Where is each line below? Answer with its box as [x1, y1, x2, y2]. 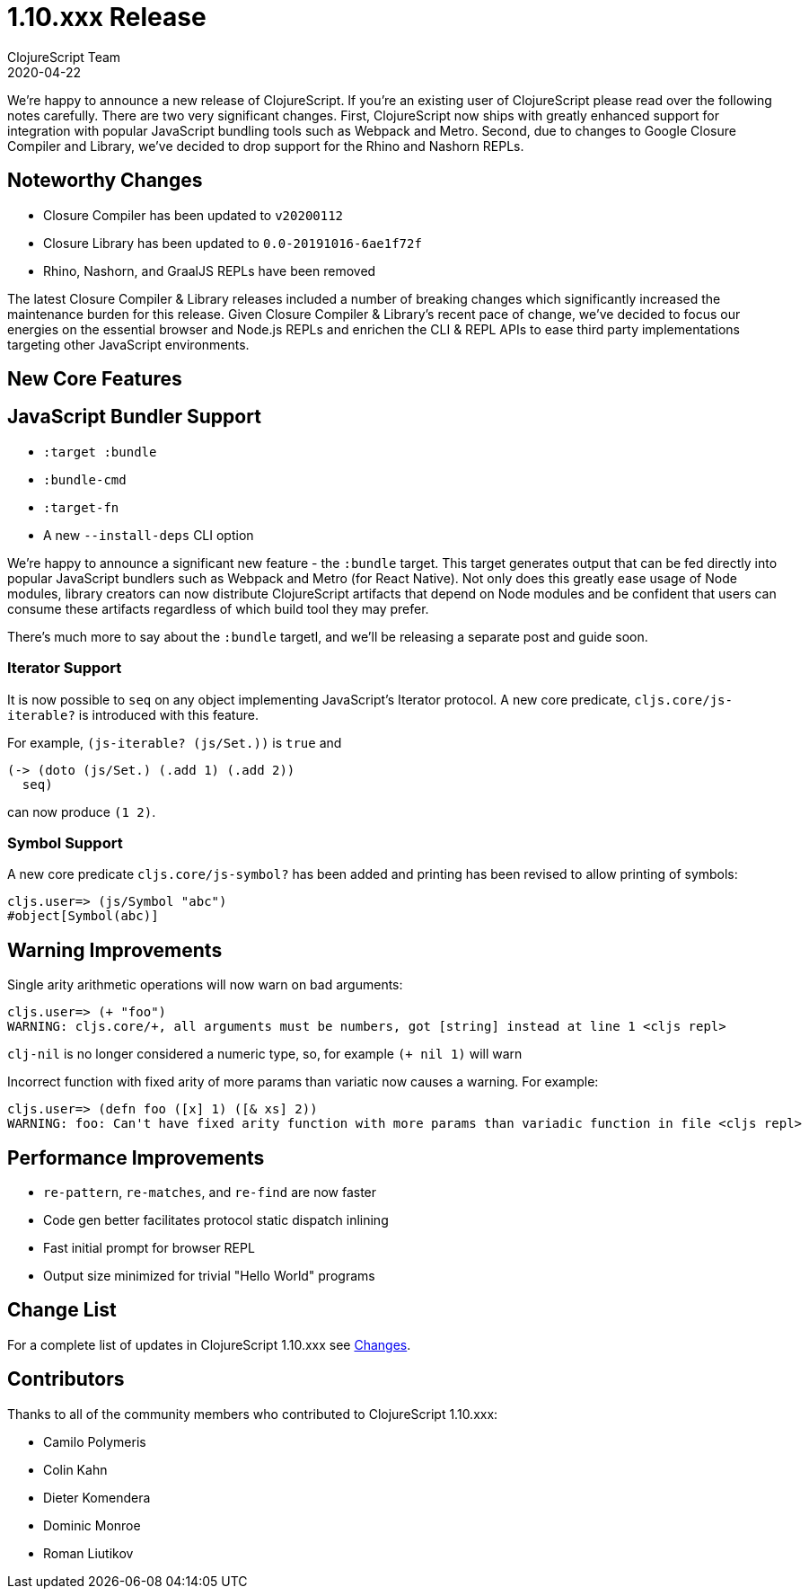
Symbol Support [7, 833, 123, 852]
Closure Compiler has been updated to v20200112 [43, 207, 344, 223]
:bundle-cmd [43, 472, 127, 487]
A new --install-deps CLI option [43, 527, 254, 543]
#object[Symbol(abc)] [7, 909, 159, 924]
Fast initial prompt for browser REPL [43, 1240, 255, 1256]
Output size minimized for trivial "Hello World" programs [43, 1268, 375, 1284]
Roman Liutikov [43, 1545, 134, 1561]
